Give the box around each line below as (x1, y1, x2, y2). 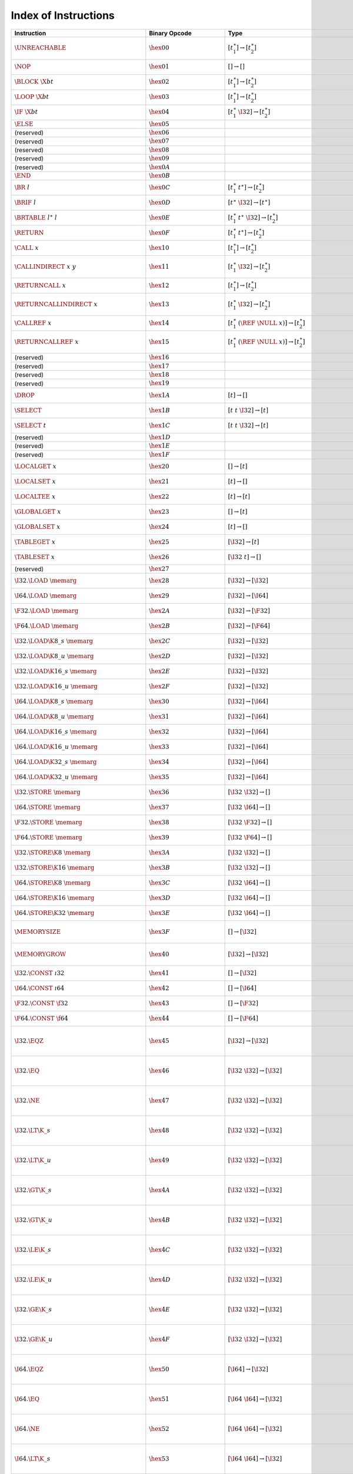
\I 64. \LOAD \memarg (14, 592, 77, 600)
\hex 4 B (149, 1216, 171, 1224)
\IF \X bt (14, 108, 38, 116)
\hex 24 (149, 522, 169, 531)
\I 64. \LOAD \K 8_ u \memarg (14, 713, 94, 720)
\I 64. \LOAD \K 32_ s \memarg (14, 758, 97, 766)
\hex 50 (149, 1366, 169, 1373)
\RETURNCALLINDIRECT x (14, 301, 98, 308)
